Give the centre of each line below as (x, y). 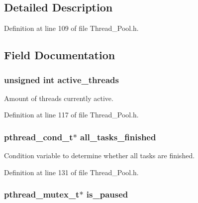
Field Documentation (60, 55)
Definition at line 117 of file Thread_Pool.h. (71, 115)
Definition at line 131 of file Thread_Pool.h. (71, 172)
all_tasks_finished (118, 137)
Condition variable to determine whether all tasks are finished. (99, 155)
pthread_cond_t (39, 137)
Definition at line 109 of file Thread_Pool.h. (71, 28)
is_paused (107, 194)
